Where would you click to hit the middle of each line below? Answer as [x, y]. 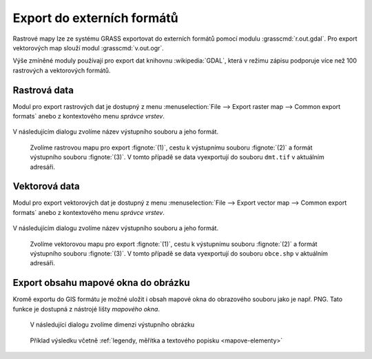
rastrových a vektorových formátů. [62, 70]
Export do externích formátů [95, 18]
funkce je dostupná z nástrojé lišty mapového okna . [86, 309]
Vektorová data [46, 186]
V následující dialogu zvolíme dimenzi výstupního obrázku [112, 325]
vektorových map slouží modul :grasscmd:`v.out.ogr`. [89, 48]
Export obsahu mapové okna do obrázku [101, 283]
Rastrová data [43, 90]
